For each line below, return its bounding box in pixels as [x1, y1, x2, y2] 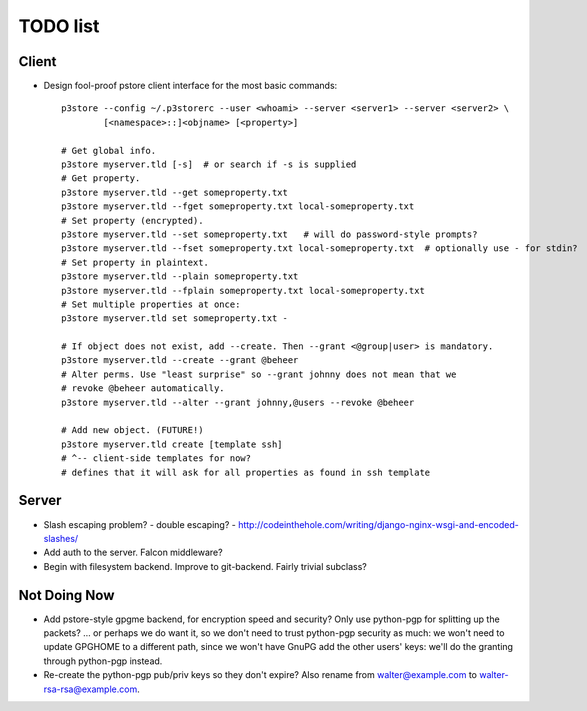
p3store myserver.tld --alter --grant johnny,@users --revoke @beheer [61, 396, 415, 408]
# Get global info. [61, 145, 157, 156]
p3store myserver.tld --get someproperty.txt [61, 186, 289, 198]
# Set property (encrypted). [61, 215, 204, 226]
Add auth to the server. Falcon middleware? [43, 546, 224, 559]
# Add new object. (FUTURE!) [61, 425, 204, 436]
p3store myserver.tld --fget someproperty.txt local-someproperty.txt [61, 201, 415, 212]
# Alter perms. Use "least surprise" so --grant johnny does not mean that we [61, 368, 457, 380]
